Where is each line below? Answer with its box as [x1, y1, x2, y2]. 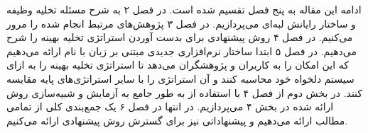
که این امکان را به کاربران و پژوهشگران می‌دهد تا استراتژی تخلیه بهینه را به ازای [6, 57, 349, 72]
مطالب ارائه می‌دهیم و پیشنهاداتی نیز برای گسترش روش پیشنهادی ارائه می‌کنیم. [6, 112, 348, 127]
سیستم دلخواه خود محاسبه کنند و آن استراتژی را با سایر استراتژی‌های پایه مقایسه [6, 71, 355, 86]
